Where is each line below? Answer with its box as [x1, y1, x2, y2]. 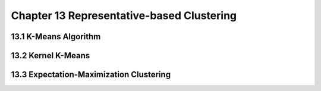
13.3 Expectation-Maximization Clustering [11, 70, 171, 80]
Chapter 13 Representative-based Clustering [11, 9, 237, 22]
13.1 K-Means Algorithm [11, 32, 101, 42]
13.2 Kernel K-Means [11, 51, 90, 61]
